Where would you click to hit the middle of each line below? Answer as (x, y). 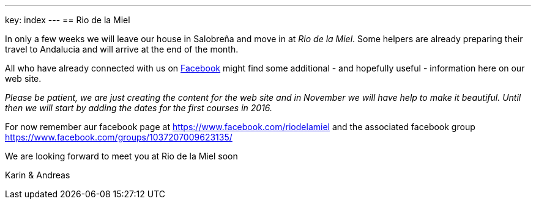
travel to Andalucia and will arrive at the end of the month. (122, 49)
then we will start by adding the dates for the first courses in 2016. (139, 108)
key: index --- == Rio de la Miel (68, 20)
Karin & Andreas (38, 175)
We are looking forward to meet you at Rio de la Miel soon (121, 156)
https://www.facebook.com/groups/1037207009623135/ (119, 137)
